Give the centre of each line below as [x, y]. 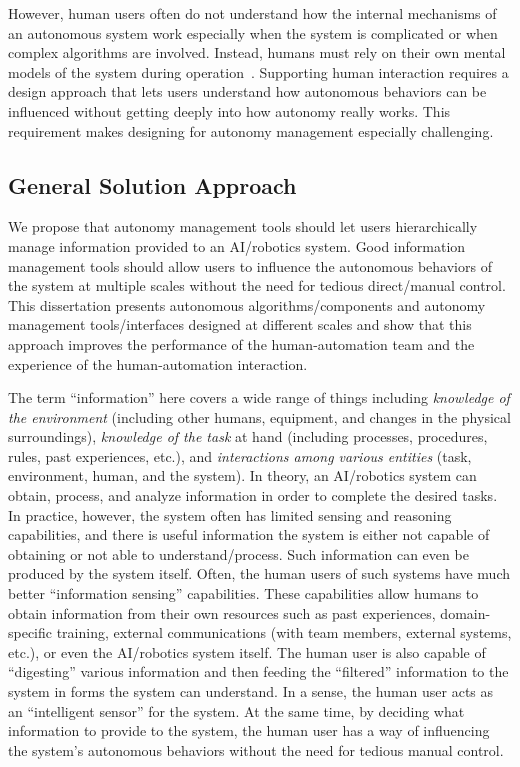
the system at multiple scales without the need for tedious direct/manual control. [257, 285]
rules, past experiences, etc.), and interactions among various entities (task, [240, 455]
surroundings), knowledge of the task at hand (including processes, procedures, [248, 436]
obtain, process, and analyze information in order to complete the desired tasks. [253, 495]
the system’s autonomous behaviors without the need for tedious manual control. [256, 749]
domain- [465, 612]
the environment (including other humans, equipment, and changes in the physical [259, 416]
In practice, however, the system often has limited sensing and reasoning [230, 514]
